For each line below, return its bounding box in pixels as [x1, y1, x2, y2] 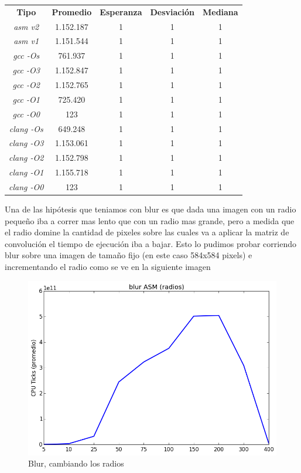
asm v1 [13, 35, 39, 47]
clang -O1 [9, 166, 44, 178]
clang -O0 [9, 180, 44, 192]
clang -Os [9, 122, 43, 134]
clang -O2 [9, 151, 44, 164]
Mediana [202, 5, 238, 18]
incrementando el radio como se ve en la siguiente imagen [5, 260, 211, 272]
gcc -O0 [12, 107, 40, 120]
